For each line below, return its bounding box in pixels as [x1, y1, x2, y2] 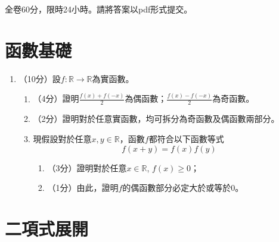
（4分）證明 [33, 92, 79, 105]
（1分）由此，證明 [47, 181, 119, 194]
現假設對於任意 [33, 133, 92, 145]
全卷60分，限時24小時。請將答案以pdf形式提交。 [5, 3, 193, 15]
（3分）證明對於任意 [47, 161, 127, 174]
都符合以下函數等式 [148, 133, 224, 145]
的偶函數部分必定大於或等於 [122, 181, 231, 194]
